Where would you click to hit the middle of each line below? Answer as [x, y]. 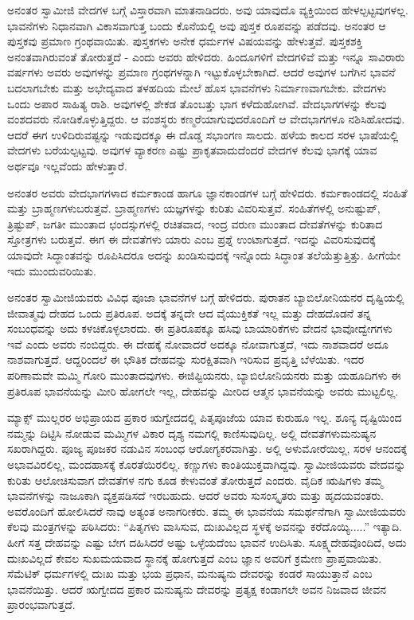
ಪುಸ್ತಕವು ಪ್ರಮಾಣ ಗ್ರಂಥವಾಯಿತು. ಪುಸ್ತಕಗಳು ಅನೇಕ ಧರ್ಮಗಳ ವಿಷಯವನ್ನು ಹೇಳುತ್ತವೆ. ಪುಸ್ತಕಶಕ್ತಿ [185, 41]
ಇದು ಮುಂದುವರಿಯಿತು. [52, 270]
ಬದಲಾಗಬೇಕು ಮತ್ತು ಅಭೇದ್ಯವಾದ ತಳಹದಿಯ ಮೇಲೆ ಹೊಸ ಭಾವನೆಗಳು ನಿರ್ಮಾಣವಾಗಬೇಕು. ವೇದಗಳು [197, 87]
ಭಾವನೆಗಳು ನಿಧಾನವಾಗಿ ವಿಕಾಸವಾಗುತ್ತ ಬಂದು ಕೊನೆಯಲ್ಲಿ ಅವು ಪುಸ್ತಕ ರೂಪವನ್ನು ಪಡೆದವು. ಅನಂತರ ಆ [197, 25]
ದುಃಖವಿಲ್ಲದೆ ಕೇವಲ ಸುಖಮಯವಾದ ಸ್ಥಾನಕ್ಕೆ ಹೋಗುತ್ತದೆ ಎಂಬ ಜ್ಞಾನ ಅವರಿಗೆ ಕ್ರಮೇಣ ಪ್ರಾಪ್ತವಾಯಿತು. [195, 558]
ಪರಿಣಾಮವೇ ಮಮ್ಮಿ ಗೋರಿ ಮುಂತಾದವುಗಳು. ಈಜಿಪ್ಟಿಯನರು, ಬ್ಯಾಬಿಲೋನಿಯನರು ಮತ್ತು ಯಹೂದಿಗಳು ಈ [204, 375]
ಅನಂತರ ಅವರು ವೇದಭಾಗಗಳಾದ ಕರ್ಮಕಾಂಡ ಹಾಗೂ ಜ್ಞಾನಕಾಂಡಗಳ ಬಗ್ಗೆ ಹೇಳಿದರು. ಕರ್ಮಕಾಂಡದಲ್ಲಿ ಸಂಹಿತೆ [207, 192]
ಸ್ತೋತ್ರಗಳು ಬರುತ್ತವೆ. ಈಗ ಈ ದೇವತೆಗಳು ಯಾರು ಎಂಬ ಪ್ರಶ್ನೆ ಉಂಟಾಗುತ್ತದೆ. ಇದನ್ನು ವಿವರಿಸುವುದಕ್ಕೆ [191, 239]
